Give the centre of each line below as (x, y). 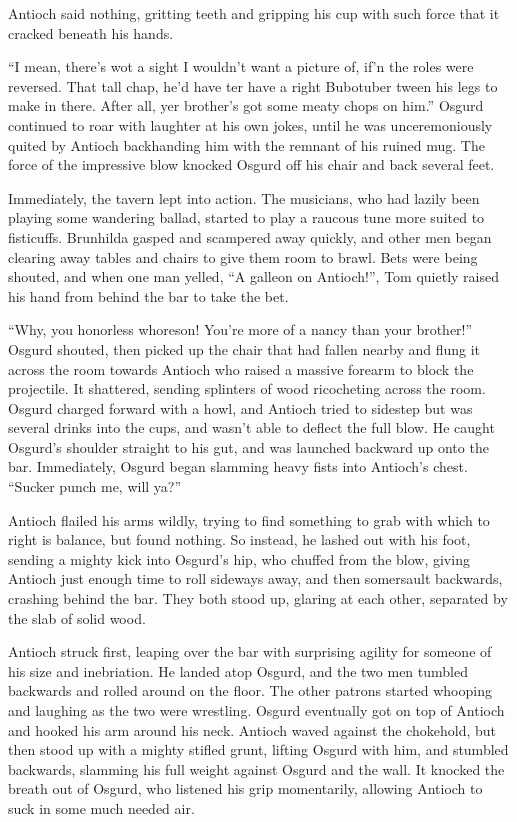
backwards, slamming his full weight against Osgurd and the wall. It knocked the (256, 768)
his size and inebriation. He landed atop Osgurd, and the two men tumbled (238, 670)
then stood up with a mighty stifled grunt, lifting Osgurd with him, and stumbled (258, 749)
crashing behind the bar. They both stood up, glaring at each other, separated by (258, 598)
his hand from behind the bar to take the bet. (148, 295)
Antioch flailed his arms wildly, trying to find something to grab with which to (249, 519)
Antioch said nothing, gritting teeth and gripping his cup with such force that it (254, 13)
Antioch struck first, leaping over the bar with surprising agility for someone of (250, 651)
